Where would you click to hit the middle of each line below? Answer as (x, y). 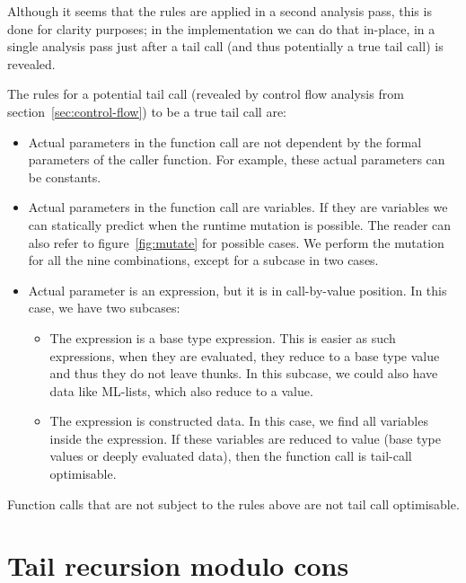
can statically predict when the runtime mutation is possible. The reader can (240, 224)
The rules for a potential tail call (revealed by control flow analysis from (206, 94)
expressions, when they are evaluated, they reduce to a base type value (245, 355)
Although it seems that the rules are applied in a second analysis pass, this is (220, 11)
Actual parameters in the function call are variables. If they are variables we (238, 207)
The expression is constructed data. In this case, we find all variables (239, 421)
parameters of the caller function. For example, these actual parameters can (237, 159)
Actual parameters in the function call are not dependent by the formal (225, 141)
